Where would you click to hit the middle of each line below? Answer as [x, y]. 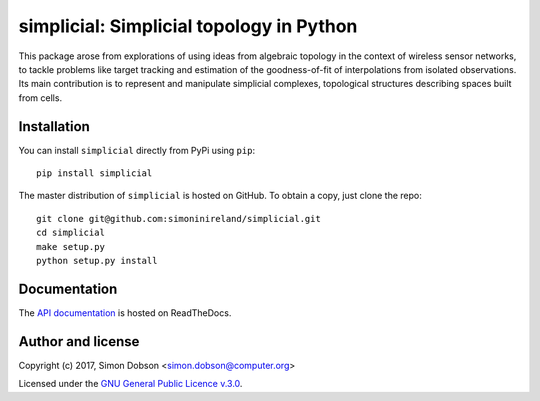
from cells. [40, 97]
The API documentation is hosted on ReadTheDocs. [125, 312]
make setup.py [70, 246]
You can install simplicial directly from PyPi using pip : [136, 150]
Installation [54, 126]
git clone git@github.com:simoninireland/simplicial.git [179, 218]
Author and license [79, 341]
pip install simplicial [94, 173]
